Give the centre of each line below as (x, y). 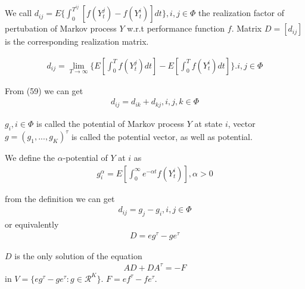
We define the (30, 158)
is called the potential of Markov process (111, 123)
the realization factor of (242, 13)
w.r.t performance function (176, 28)
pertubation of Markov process (61, 28)
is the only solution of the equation (78, 255)
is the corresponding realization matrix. (77, 41)
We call (18, 13)
